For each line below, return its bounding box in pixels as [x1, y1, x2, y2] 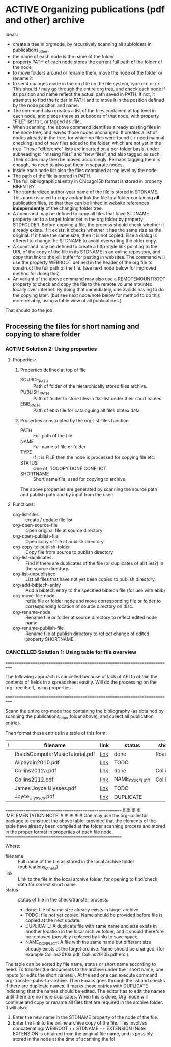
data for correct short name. [18, 882, 77, 888]
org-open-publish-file [12, 532, 59, 539]
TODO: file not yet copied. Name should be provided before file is [25, 912, 163, 918]
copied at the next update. [25, 917, 81, 923]
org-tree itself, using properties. [5, 685, 72, 691]
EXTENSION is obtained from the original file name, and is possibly [12, 1030, 153, 1037]
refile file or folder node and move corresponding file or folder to [25, 598, 161, 604]
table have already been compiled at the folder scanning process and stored [5, 823, 165, 830]
